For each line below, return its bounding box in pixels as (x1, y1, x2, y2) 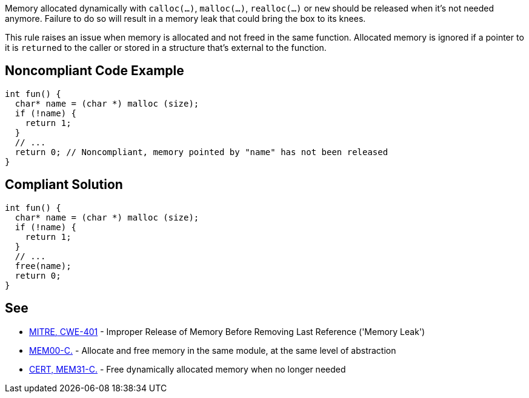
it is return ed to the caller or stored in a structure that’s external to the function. (5, 42, 327, 53)
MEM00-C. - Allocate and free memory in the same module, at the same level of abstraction (29, 345, 396, 356)
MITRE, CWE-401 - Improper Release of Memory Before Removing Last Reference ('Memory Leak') (29, 326, 425, 337)
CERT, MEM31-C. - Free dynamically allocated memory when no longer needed (29, 363, 346, 374)
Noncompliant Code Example (5, 63, 184, 79)
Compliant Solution (5, 177, 123, 193)
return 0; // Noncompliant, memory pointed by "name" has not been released (15, 147, 388, 157)
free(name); (15, 260, 72, 271)
